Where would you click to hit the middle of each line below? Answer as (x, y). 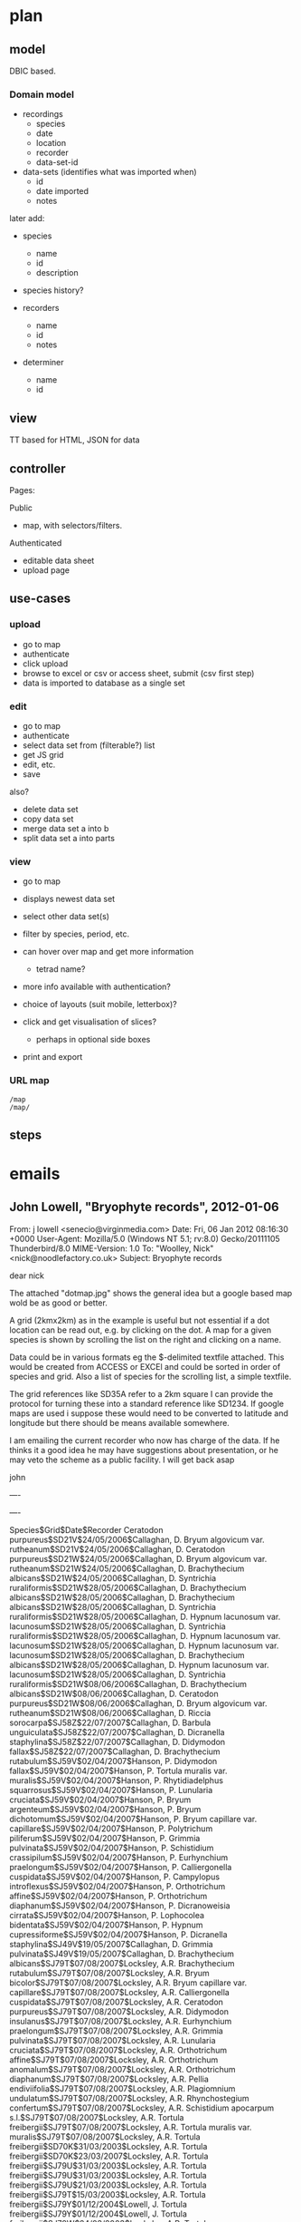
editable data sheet (58, 560)
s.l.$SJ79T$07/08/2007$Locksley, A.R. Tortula (97, 2117)
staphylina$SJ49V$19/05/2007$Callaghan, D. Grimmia (112, 1944)
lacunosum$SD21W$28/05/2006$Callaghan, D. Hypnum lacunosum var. (144, 1645)
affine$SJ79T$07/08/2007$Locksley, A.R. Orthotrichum (114, 2060)
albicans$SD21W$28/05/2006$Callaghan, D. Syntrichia (113, 1606)
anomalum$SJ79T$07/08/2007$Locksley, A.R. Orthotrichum (123, 2069)
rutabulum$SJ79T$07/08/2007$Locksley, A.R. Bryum (109, 1973)
